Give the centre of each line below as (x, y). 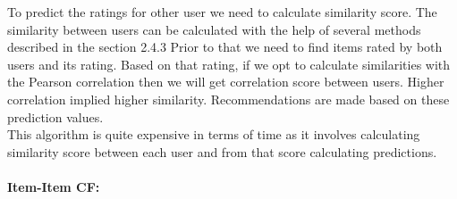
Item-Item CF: (54, 186)
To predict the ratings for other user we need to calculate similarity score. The (222, 12)
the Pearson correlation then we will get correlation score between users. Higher (226, 82)
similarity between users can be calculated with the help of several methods (214, 29)
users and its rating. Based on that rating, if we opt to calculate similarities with (229, 64)
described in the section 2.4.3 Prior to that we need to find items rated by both (225, 47)
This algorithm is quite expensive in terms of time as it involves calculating (214, 134)
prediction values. (55, 116)
